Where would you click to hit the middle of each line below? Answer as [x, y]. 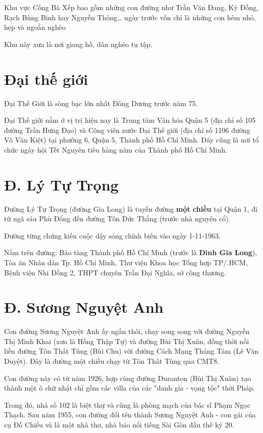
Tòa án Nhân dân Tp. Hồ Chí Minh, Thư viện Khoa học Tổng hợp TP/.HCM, [126, 262]
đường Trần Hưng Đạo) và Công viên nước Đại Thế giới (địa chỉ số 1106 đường [127, 130]
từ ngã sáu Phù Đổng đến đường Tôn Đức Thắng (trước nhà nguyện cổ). [117, 219]
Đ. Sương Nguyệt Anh [84, 307]
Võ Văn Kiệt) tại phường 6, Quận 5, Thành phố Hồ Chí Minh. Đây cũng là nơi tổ [131, 140]
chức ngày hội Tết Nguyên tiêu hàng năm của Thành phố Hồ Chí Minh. [116, 149]
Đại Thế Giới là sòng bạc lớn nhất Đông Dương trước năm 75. [101, 103]
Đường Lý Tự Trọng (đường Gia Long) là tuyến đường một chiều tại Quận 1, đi [131, 208]
